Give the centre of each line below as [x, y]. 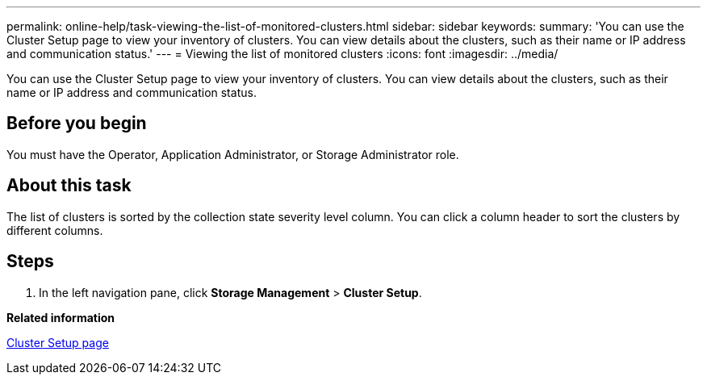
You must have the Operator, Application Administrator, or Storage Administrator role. [233, 154]
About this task [69, 186]
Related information [61, 317]
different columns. [55, 230]
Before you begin [77, 124]
